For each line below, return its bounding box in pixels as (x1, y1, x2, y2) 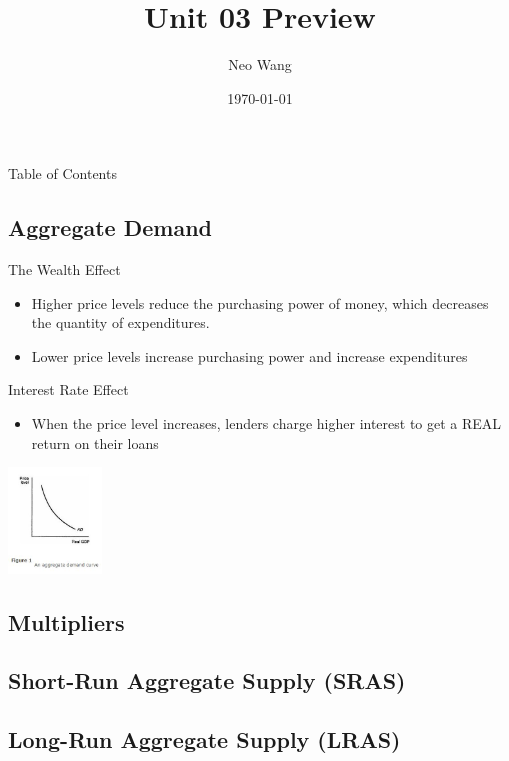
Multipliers (8, 606, 125, 637)
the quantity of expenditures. (31, 312, 210, 333)
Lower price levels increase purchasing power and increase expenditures (31, 345, 468, 366)
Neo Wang (228, 54, 292, 75)
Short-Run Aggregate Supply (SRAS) (8, 665, 406, 696)
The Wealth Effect (8, 259, 121, 280)
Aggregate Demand (8, 212, 213, 243)
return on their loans (31, 432, 159, 453)
